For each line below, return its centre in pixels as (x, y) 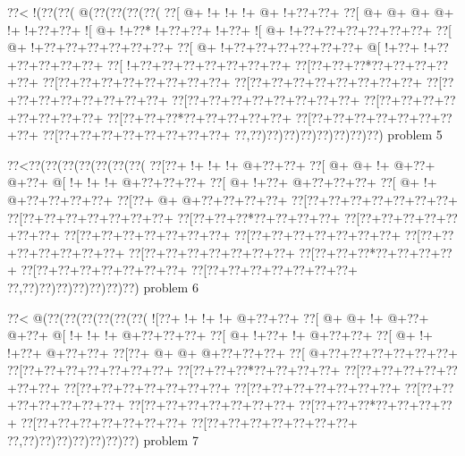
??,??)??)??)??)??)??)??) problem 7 (103, 439)
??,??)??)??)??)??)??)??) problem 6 (103, 287)
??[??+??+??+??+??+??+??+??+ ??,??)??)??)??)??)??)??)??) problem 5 (242, 135)
